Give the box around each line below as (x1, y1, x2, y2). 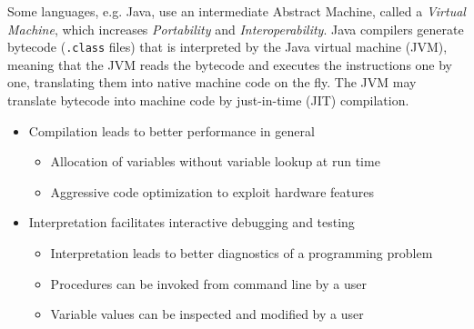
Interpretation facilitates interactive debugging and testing (28, 213, 355, 232)
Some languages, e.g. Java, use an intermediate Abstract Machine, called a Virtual (7, 2, 466, 20)
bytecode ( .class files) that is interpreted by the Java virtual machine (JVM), (7, 37, 448, 56)
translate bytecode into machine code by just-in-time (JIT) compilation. (7, 91, 409, 110)
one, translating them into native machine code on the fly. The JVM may (7, 73, 417, 92)
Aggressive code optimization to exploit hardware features (50, 182, 375, 201)
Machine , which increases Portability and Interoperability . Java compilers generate (7, 19, 464, 38)
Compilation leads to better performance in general (28, 121, 315, 140)
